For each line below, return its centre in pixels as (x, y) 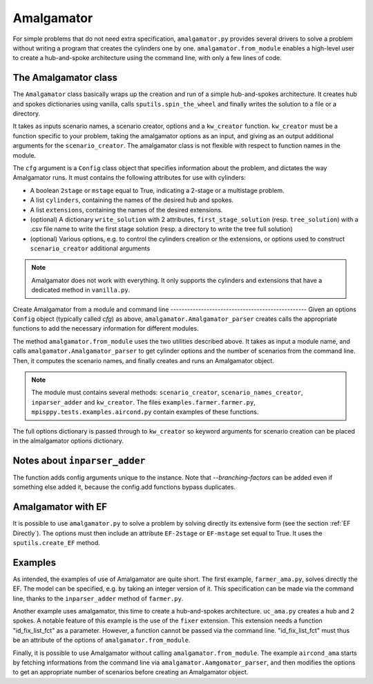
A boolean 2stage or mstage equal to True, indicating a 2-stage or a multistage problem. (157, 190)
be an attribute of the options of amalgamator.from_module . (102, 640)
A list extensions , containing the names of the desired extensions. (126, 210)
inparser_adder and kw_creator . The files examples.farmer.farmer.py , (143, 402)
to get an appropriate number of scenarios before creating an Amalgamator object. (131, 672)
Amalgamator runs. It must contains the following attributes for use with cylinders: (130, 178)
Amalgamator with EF (60, 507)
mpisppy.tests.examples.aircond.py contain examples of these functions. (145, 412)
